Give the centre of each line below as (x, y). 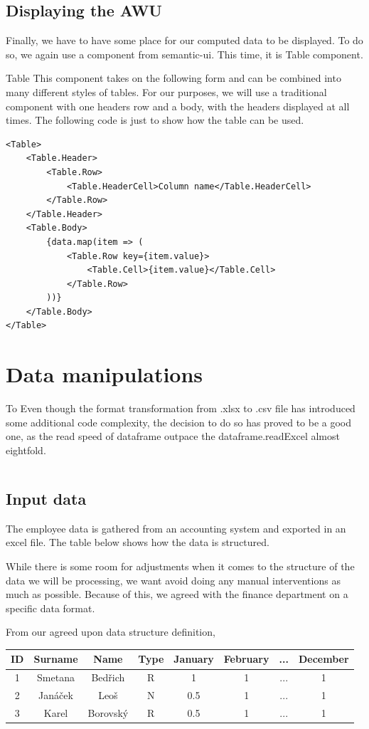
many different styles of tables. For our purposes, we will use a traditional (166, 91)
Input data (46, 498)
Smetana (56, 677)
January (194, 659)
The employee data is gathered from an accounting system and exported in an (176, 528)
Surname (56, 659)
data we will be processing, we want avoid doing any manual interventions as (173, 580)
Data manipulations (105, 374)
